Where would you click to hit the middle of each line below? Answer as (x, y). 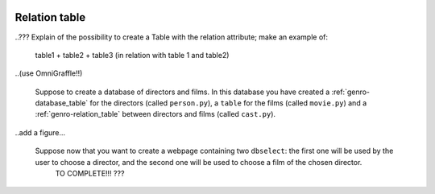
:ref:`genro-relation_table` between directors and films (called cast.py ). (155, 114)
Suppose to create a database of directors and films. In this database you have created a (182, 92)
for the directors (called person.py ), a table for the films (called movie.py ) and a (228, 103)
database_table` (62, 103)
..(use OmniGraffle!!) (49, 73)
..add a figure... (40, 132)
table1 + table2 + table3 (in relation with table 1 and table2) (132, 55)
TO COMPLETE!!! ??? (90, 174)
